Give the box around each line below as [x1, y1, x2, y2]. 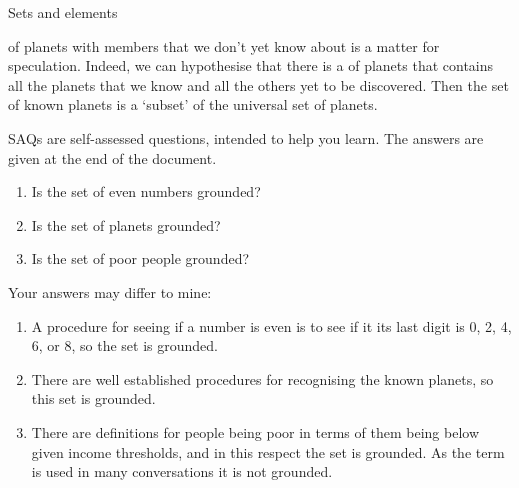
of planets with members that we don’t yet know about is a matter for [8, 35, 440, 56]
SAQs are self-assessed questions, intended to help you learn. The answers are [8, 127, 484, 148]
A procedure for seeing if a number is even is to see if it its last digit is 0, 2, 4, [31, 315, 512, 336]
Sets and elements [8, 2, 118, 22]
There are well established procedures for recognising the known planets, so [31, 368, 494, 389]
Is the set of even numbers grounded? [31, 181, 261, 202]
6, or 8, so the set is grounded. [31, 335, 218, 356]
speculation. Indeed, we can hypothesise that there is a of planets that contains [8, 55, 494, 76]
